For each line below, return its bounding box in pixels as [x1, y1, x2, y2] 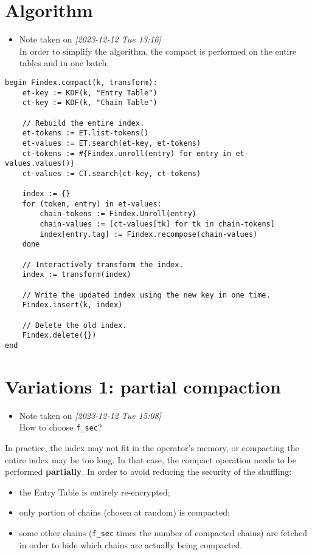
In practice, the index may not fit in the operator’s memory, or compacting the [5, 441, 299, 454]
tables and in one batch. [19, 56, 109, 69]
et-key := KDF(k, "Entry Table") [22, 88, 158, 97]
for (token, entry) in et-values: [22, 199, 162, 208]
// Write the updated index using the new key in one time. [22, 290, 271, 299]
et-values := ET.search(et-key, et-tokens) [22, 138, 201, 148]
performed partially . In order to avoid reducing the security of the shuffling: [5, 465, 292, 478]
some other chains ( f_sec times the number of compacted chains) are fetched [19, 526, 308, 539]
